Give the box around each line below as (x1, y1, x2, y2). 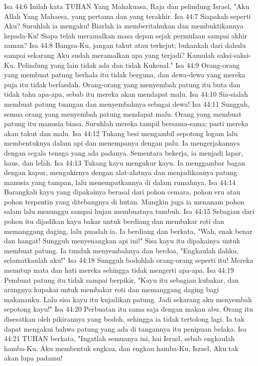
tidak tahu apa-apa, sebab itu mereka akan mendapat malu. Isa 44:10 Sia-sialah (4, 89, 248, 99)
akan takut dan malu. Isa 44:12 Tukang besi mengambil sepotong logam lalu (4, 128, 238, 138)
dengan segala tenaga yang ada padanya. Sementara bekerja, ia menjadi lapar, (4, 147, 243, 158)
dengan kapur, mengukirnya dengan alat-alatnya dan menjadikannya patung (4, 167, 238, 178)
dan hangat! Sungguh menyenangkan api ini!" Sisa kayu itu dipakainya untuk (4, 235, 241, 246)
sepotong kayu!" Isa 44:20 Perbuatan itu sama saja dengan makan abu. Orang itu (4, 304, 254, 314)
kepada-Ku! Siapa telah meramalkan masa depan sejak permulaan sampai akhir (4, 30, 248, 40)
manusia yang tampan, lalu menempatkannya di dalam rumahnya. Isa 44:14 (4, 177, 236, 187)
